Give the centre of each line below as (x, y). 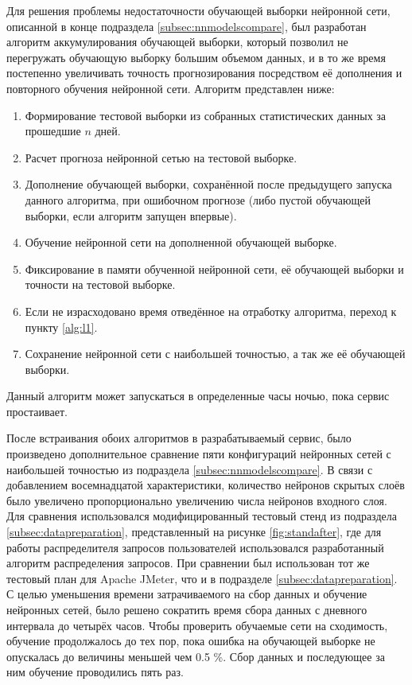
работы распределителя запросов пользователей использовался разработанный (195, 547)
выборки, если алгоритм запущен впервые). (131, 215)
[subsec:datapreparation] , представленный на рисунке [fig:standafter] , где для (194, 532)
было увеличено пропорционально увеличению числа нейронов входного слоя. (197, 500)
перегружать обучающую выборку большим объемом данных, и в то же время (196, 57)
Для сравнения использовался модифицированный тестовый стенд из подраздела (202, 516)
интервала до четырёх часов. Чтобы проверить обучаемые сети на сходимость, (197, 625)
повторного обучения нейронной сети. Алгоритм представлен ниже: (171, 88)
